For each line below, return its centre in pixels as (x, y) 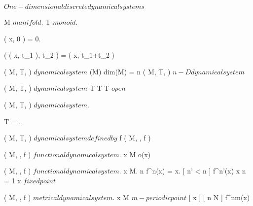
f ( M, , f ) (135, 138)
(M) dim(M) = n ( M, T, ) (130, 71)
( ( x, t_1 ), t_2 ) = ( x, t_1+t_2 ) (59, 55)
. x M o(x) (135, 154)
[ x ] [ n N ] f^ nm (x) (219, 197)
